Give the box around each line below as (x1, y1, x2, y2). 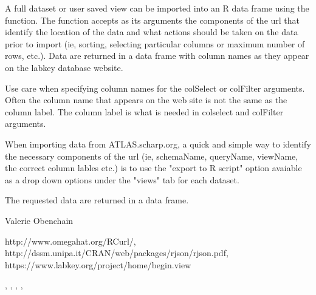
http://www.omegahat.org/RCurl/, (5, 234, 136, 247)
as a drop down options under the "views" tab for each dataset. (5, 173, 239, 186)
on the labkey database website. (5, 61, 123, 73)
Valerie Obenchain (5, 214, 74, 226)
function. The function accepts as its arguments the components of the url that (5, 13, 300, 26)
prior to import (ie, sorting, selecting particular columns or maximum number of (5, 37, 305, 50)
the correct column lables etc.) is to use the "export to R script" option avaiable (5, 161, 302, 174)
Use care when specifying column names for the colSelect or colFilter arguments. (5, 81, 305, 94)
